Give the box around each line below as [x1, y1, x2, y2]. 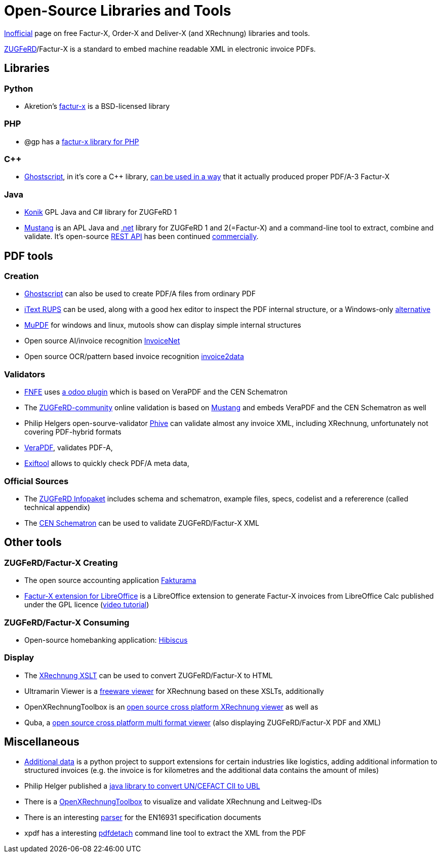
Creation [4, 271, 39, 282]
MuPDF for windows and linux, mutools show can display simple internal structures [24, 321, 301, 330]
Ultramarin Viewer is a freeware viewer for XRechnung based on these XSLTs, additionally [24, 686, 324, 695]
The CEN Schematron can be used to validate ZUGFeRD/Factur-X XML [24, 518, 259, 527]
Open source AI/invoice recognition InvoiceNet [24, 336, 180, 345]
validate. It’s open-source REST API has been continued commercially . [24, 232, 259, 241]
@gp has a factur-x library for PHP [24, 137, 139, 146]
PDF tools [4, 249, 53, 262]
